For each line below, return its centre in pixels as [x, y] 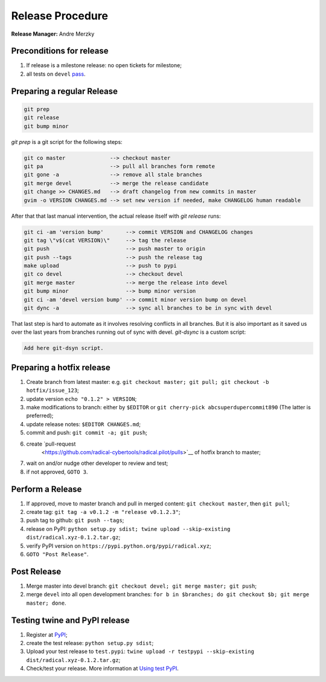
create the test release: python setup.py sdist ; [90, 643]
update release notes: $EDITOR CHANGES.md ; [84, 424]
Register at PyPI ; [47, 634]
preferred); [40, 416]
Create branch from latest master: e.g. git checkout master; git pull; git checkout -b [148, 382]
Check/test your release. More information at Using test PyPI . [103, 669]
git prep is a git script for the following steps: [67, 141]
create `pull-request [51, 444]
